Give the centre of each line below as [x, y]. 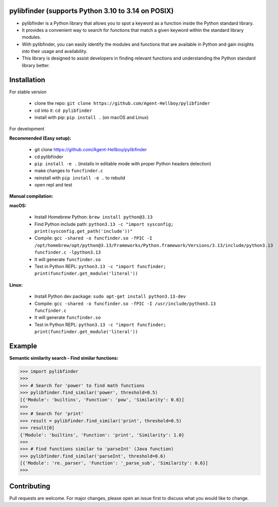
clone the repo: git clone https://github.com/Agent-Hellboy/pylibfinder [122, 103]
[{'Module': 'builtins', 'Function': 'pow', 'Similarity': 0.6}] [102, 400]
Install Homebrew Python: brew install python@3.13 [94, 217]
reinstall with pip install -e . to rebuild [80, 178]
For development [27, 129]
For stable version [28, 92]
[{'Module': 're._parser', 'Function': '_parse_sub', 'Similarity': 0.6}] [114, 463]
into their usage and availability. [55, 51]
